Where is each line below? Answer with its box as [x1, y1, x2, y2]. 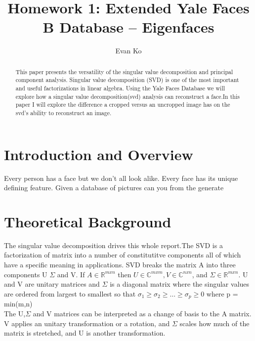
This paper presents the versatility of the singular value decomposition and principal [15, 67, 233, 76]
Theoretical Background [4, 211, 171, 231]
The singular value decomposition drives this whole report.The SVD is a [4, 240, 223, 250]
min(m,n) [4, 298, 33, 309]
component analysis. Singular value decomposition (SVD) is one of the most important [15, 76, 239, 84]
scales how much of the [179, 318, 250, 328]
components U [4, 269, 47, 279]
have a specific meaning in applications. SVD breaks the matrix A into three [4, 259, 236, 270]
